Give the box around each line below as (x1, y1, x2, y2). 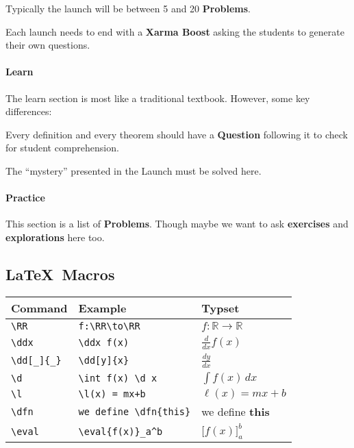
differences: (5, 104, 52, 119)
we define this (201, 403, 270, 419)
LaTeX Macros (5, 263, 115, 284)
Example (78, 299, 127, 316)
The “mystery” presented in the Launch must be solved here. (5, 163, 262, 177)
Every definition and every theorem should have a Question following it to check (5, 127, 349, 141)
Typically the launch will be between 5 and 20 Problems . (5, 1, 251, 15)
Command (11, 299, 68, 316)
